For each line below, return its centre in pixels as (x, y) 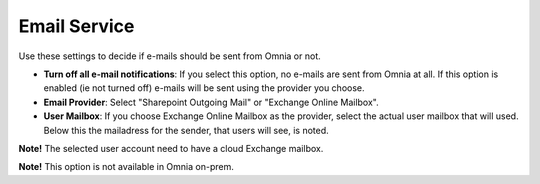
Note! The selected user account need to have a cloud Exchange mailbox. (171, 148)
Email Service (76, 26)
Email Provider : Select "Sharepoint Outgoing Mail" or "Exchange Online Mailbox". (211, 102)
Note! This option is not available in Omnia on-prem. (126, 167)
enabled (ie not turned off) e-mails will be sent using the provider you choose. (204, 88)
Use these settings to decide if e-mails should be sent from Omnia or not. (169, 56)
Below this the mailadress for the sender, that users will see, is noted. (186, 130)
